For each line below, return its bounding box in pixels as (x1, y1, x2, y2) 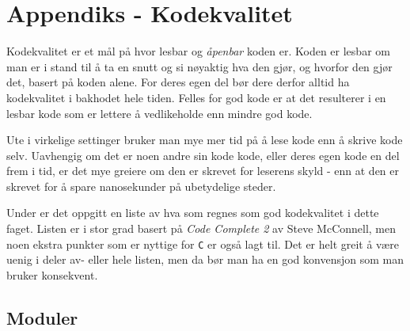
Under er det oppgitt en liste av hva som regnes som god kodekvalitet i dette (6, 204, 379, 221)
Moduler (6, 305, 78, 329)
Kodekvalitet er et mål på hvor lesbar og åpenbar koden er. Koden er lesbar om (6, 43, 390, 59)
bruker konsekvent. (6, 266, 98, 283)
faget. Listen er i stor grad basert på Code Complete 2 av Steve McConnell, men (6, 220, 397, 237)
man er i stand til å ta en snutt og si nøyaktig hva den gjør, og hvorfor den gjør (6, 58, 393, 74)
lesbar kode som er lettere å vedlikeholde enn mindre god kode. (6, 105, 313, 121)
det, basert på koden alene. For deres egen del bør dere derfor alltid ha (6, 74, 350, 90)
